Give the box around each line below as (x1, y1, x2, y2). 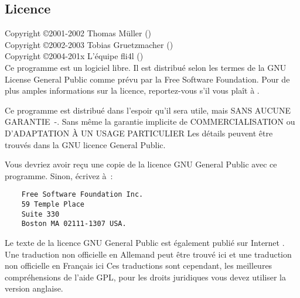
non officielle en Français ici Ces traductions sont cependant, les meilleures (5, 259, 272, 272)
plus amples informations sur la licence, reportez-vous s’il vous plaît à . (5, 84, 260, 97)
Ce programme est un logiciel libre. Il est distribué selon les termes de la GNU (5, 61, 287, 73)
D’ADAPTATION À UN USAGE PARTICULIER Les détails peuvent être (5, 126, 273, 139)
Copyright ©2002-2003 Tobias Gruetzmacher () (5, 38, 173, 50)
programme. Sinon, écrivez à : (5, 169, 113, 181)
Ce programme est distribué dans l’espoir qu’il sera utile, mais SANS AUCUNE (5, 104, 291, 116)
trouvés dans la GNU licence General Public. (5, 138, 166, 150)
